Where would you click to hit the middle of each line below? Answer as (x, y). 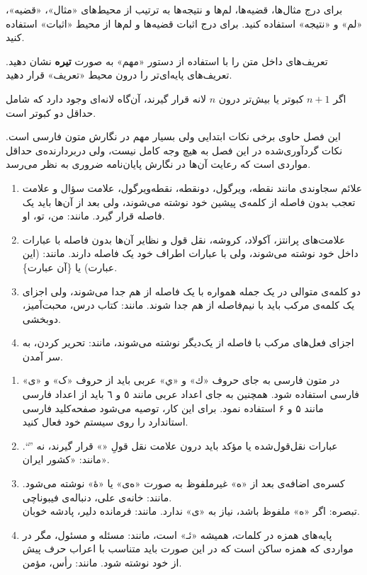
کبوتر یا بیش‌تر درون (261, 98)
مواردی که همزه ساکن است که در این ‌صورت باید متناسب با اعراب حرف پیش (188, 548)
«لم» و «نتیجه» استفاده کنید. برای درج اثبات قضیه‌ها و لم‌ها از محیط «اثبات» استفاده (184, 23)
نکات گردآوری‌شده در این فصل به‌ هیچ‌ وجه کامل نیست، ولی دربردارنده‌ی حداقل (174, 150)
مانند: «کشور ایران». (66, 459)
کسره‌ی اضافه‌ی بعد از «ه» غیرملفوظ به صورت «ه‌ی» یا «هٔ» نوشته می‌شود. (183, 483)
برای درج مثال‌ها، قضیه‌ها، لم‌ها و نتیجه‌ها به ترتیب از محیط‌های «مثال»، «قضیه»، (174, 9)
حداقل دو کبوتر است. (51, 112)
